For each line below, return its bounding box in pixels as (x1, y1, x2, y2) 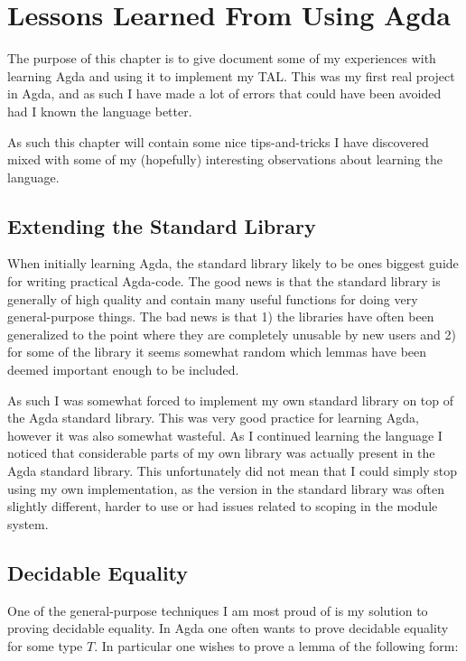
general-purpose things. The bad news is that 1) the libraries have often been (7, 307, 434, 326)
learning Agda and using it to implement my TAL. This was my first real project (7, 66, 455, 85)
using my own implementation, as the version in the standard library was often (7, 479, 444, 498)
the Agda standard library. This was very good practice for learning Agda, (7, 408, 419, 427)
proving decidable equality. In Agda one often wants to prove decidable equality (7, 619, 449, 638)
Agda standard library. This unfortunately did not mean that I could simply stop (7, 461, 457, 480)
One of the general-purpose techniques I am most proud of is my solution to (7, 600, 428, 619)
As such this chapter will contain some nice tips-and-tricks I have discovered (7, 132, 429, 151)
